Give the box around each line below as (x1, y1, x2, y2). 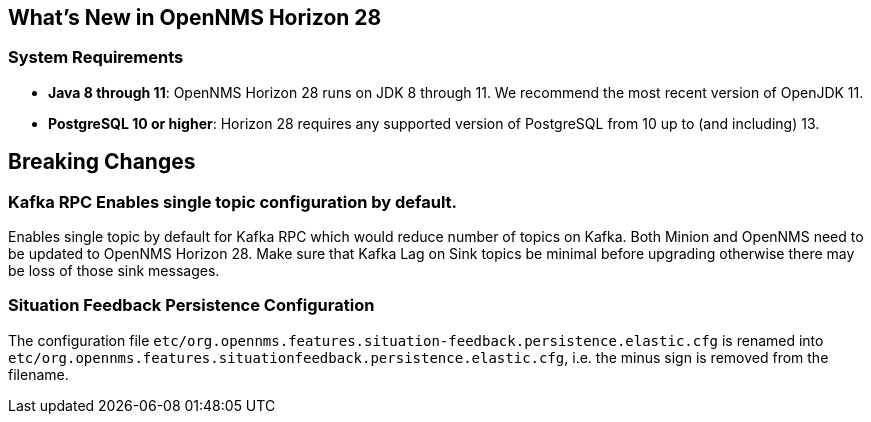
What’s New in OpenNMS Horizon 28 (8, 5, 382, 30)
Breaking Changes (8, 149, 196, 175)
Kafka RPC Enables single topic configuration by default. (8, 191, 458, 212)
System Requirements (8, 47, 184, 68)
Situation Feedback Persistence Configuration (8, 295, 375, 316)
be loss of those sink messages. (8, 262, 220, 280)
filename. (8, 365, 69, 383)
